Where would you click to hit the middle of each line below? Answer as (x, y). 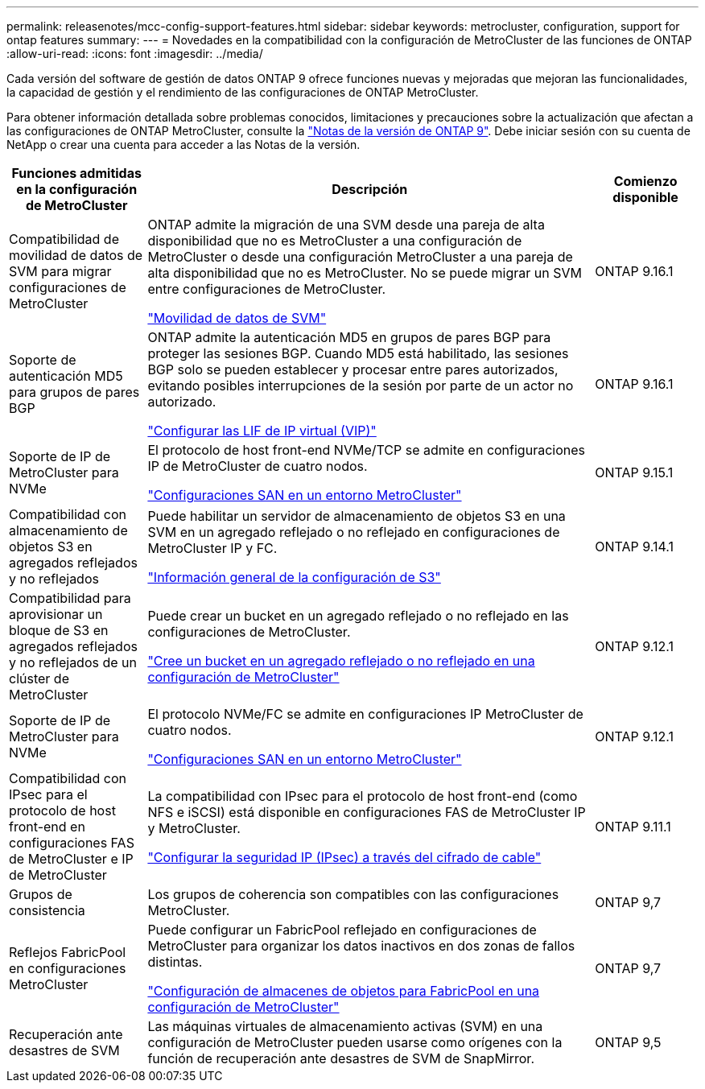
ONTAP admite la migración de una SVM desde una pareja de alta (346, 225)
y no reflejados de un (73, 662)
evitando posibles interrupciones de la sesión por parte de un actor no (361, 386)
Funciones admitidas (76, 173)
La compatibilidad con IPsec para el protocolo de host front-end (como (363, 796)
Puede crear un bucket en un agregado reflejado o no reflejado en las (358, 616)
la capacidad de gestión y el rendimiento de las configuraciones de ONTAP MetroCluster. (243, 92)
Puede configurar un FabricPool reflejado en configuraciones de (342, 930)
